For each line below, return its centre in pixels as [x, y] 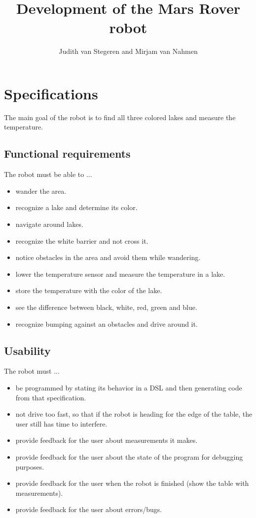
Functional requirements [67, 153]
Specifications [51, 93]
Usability [27, 350]
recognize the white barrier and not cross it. [82, 240]
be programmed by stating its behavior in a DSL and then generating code [129, 387]
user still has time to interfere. [61, 423]
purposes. [30, 466]
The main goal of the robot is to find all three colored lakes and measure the [120, 117]
